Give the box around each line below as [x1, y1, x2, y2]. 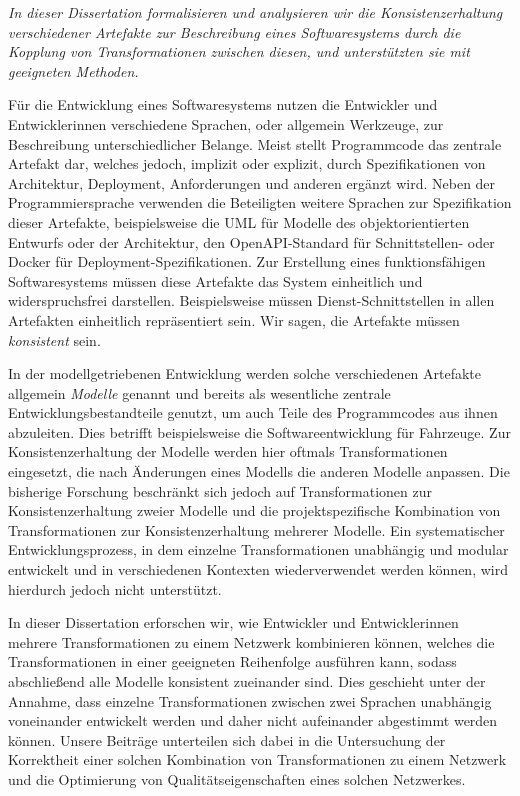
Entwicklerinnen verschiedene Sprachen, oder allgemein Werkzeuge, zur [8, 113, 444, 134]
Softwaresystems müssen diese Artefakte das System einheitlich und [8, 270, 423, 291]
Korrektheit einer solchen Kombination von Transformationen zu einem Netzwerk [8, 749, 507, 770]
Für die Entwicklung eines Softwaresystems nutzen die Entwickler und [8, 94, 438, 115]
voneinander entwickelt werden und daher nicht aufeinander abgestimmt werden [8, 710, 498, 731]
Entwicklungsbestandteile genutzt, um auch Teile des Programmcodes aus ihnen [8, 402, 498, 423]
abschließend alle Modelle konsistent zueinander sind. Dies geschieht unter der [8, 671, 486, 691]
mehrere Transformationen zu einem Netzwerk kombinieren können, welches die [8, 631, 495, 652]
